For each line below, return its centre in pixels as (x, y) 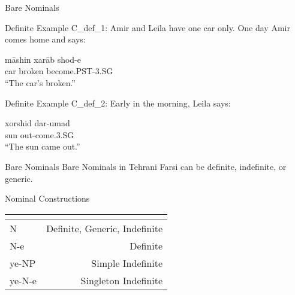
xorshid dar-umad (37, 123)
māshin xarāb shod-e (43, 59)
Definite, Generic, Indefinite (104, 228)
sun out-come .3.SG (40, 134)
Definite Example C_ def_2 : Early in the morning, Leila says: (118, 103)
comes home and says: (45, 39)
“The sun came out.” (43, 146)
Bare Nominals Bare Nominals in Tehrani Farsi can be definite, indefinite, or (146, 166)
